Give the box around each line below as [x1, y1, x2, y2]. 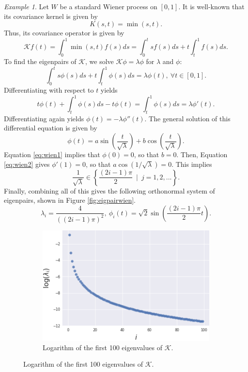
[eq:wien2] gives [4, 159, 50, 169]
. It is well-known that [178, 1, 245, 11]
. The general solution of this [144, 113, 231, 123]
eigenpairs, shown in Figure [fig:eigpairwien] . [4, 195, 136, 205]
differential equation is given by [4, 123, 97, 133]
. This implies [171, 159, 212, 169]
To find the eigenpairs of [4, 56, 77, 66]
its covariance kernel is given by [4, 11, 98, 21]
